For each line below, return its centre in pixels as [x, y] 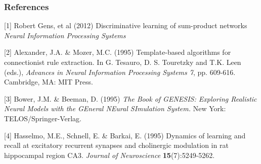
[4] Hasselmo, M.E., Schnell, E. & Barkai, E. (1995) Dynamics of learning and [125, 135]
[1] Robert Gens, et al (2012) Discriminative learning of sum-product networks [126, 25]
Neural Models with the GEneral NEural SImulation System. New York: [115, 108]
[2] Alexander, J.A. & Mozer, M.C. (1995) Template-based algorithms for [118, 52]
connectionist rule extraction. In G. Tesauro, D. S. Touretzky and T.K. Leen [123, 62]
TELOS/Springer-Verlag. [43, 118]
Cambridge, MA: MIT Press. [49, 82]
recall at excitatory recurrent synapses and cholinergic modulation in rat [116, 145]
